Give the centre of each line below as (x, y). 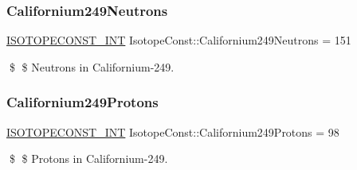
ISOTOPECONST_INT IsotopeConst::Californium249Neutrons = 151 (179, 40)
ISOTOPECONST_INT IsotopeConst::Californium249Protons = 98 (173, 131)
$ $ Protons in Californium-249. (88, 158)
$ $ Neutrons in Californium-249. (92, 66)
